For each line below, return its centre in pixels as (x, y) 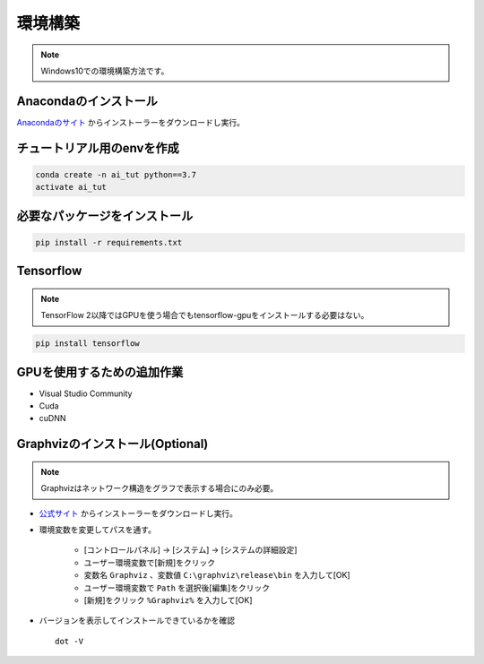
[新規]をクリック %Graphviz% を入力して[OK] (168, 600)
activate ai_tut (71, 187)
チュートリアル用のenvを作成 (98, 148)
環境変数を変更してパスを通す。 (98, 530)
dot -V (69, 641)
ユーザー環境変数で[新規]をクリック (149, 562)
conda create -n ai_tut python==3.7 (116, 174)
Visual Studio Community (86, 393)
